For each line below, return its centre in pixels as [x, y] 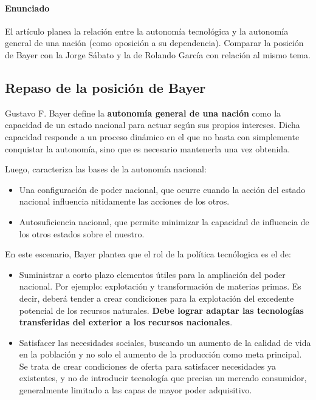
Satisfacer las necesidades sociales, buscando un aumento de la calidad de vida [165, 342]
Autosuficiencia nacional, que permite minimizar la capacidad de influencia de [164, 221]
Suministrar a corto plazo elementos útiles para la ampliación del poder [152, 274]
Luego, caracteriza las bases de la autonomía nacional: [106, 169]
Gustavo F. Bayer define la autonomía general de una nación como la [143, 113]
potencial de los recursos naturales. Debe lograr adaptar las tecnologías [161, 310]
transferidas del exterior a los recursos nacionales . [126, 322]
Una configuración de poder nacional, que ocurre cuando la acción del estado [162, 189]
